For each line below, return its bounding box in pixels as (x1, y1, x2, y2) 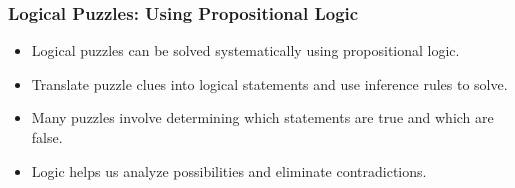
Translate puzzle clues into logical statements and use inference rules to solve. (31, 73, 508, 94)
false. (31, 127, 63, 147)
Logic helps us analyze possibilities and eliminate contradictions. (31, 160, 427, 181)
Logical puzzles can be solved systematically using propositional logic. (31, 40, 460, 61)
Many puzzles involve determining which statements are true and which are (31, 107, 494, 128)
